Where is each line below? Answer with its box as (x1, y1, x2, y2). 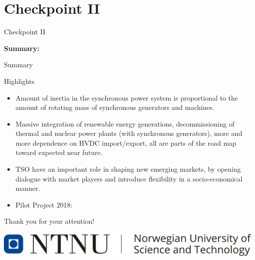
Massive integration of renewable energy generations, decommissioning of (15, 118, 234, 129)
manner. (15, 183, 40, 193)
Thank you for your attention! (4, 216, 95, 226)
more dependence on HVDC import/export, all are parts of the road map (15, 137, 236, 148)
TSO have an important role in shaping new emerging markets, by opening (15, 164, 241, 174)
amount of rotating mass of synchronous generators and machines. (15, 102, 214, 112)
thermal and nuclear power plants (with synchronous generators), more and (15, 128, 243, 138)
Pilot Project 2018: (15, 199, 73, 209)
